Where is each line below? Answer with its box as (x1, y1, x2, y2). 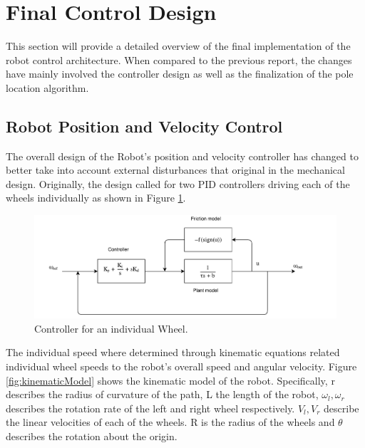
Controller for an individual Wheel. (34, 321, 188, 335)
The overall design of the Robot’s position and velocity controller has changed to (6, 148, 359, 163)
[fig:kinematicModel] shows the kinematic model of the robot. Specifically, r (6, 373, 335, 387)
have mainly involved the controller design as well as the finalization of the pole (6, 66, 354, 81)
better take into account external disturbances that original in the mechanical (6, 162, 345, 177)
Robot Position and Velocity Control (6, 115, 283, 137)
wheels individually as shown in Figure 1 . (6, 190, 186, 205)
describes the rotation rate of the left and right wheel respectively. (6, 400, 295, 415)
